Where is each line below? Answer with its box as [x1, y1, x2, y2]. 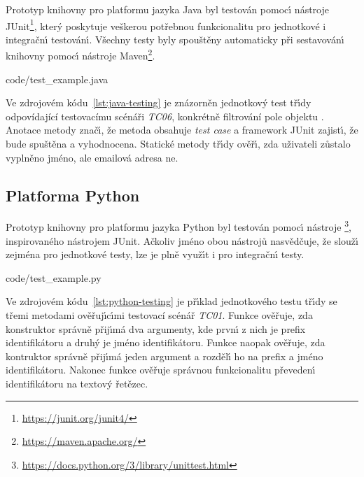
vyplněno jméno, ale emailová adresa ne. [6, 150, 178, 164]
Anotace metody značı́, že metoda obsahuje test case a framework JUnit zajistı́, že [6, 122, 358, 137]
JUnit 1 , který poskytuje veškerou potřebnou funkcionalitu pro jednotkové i [6, 16, 326, 33]
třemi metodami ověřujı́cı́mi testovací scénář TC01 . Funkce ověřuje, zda [6, 308, 313, 322]
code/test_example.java [6, 71, 108, 86]
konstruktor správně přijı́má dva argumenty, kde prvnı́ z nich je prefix [6, 321, 306, 336]
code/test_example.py [6, 270, 101, 285]
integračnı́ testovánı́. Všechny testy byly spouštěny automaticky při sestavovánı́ [6, 31, 344, 46]
